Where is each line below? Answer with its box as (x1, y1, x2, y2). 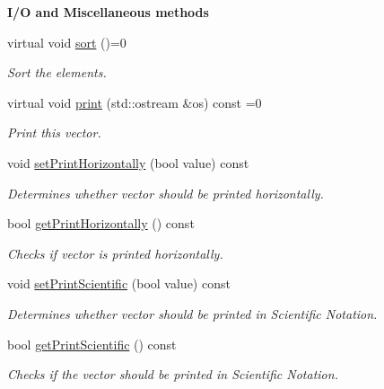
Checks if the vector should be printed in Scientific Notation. (7, 365, 338, 384)
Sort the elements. (7, 63, 107, 82)
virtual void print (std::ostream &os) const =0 (7, 93, 262, 111)
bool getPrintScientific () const (7, 334, 177, 353)
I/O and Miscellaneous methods (7, 3, 209, 21)
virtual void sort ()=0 (7, 32, 127, 51)
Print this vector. (7, 123, 101, 142)
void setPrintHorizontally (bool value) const (7, 153, 249, 172)
